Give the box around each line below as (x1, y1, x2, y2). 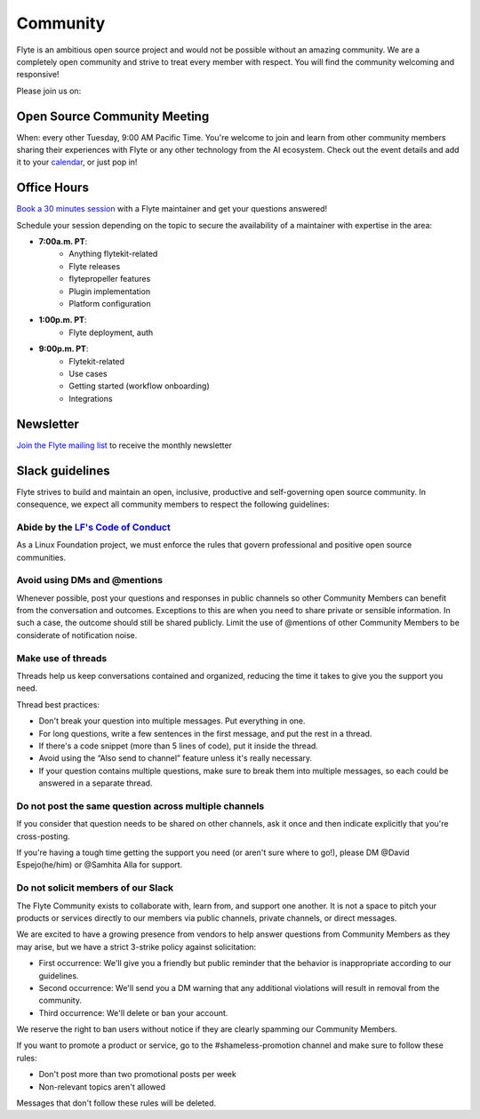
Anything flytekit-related (68, 249, 158, 260)
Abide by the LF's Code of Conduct (16, 521, 171, 533)
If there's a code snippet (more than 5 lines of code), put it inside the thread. (38, 740, 319, 751)
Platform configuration (68, 299, 151, 309)
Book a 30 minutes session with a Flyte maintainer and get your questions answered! (16, 204, 328, 214)
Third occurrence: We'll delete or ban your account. (38, 1007, 228, 1018)
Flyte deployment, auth (68, 327, 154, 338)
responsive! (16, 69, 60, 80)
